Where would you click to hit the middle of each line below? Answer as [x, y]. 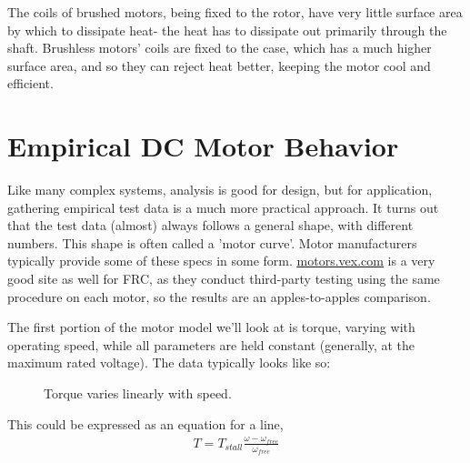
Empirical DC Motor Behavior [203, 146]
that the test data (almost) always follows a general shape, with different [210, 225]
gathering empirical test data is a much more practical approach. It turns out [223, 207]
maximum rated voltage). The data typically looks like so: [169, 362]
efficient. [30, 83]
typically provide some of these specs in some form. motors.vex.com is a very [221, 261]
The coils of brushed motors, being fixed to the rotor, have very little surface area [235, 12]
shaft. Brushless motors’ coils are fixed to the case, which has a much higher [220, 48]
